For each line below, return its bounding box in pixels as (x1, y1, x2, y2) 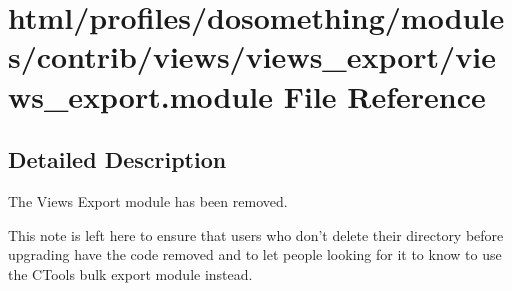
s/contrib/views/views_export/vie (8, 36, 496, 77)
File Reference (283, 75, 486, 116)
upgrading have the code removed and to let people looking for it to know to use (8, 244, 502, 265)
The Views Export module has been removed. (8, 190, 288, 211)
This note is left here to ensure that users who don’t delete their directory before (8, 224, 504, 245)
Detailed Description (8, 144, 227, 175)
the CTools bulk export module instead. (8, 263, 253, 284)
